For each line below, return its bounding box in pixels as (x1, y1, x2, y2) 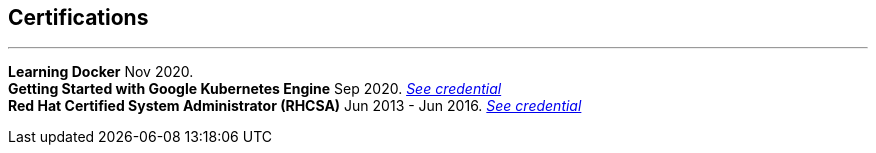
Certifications (8, 5, 149, 30)
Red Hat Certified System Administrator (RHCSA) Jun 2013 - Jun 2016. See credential (8, 97, 582, 115)
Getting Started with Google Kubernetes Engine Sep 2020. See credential (8, 80, 502, 98)
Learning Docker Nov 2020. (8, 63, 194, 81)
